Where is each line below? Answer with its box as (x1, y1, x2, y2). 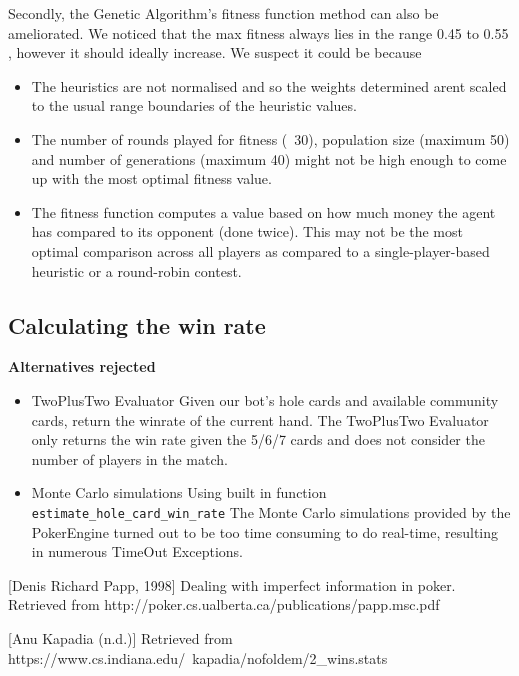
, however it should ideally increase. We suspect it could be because (8, 42, 422, 63)
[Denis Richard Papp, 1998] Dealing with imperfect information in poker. (8, 574, 456, 595)
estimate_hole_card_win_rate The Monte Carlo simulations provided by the (31, 501, 511, 522)
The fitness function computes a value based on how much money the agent (31, 201, 496, 222)
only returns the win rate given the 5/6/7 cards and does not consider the (31, 429, 485, 450)
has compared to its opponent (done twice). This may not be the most (31, 221, 463, 242)
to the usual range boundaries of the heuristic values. (31, 95, 357, 116)
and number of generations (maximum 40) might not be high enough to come (31, 148, 507, 169)
